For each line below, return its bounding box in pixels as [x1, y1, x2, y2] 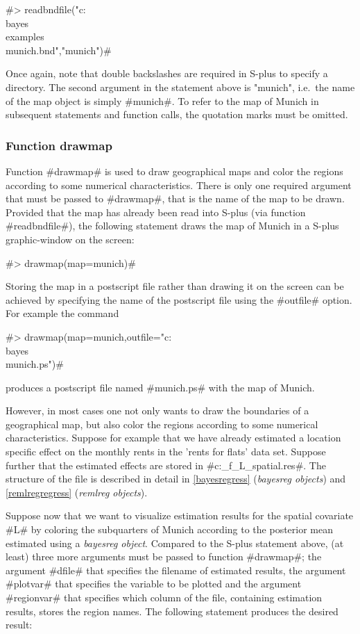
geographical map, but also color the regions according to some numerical [6, 416, 318, 431]
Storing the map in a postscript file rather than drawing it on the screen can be [6, 279, 344, 293]
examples [6, 29, 44, 44]
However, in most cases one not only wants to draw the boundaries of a [6, 403, 309, 418]
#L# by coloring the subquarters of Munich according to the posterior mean [6, 522, 334, 537]
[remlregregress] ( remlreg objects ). [6, 485, 148, 499]
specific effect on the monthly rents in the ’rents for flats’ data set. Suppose [6, 444, 326, 459]
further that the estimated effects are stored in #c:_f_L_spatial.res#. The [6, 457, 326, 472]
